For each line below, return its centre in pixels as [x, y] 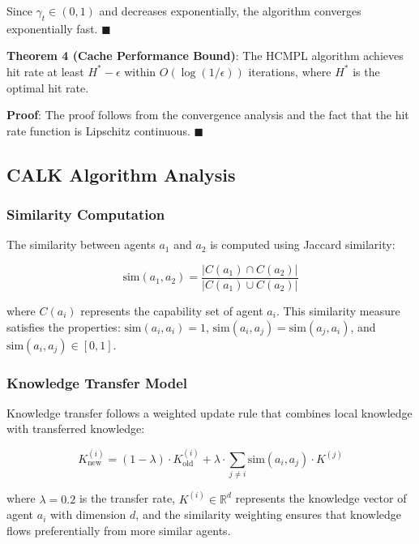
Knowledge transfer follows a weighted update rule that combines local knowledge [209, 412]
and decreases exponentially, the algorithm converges [230, 11]
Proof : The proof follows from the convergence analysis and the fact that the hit [208, 115]
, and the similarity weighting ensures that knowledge [269, 514]
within [140, 71]
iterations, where [290, 71]
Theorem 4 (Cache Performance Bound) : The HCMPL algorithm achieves [205, 56]
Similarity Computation [86, 214]
